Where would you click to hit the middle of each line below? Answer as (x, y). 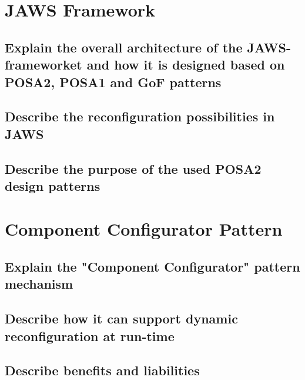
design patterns (53, 185)
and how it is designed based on (186, 65)
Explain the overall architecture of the (124, 47)
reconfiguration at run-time (90, 336)
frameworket (43, 65)
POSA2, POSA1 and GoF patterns (113, 82)
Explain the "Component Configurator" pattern (152, 267)
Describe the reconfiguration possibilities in (140, 116)
